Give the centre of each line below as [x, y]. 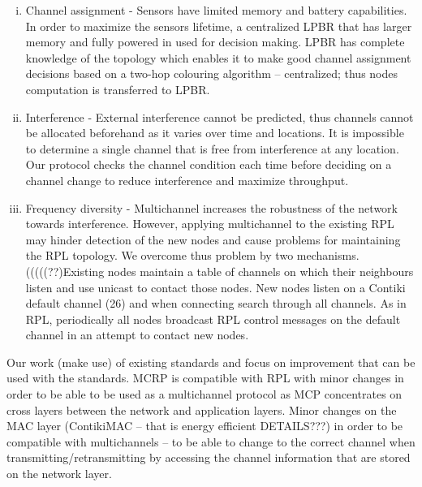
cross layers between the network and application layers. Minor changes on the [202, 409]
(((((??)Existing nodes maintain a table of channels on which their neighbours [220, 271]
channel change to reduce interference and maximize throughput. [187, 180]
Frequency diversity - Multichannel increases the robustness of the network [211, 207]
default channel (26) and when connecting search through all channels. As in [216, 303]
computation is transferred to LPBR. [118, 89]
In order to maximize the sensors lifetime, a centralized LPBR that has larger [219, 26]
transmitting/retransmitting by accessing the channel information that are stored [209, 457]
